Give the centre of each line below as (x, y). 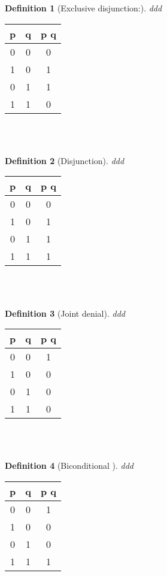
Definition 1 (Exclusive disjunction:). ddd (83, 8)
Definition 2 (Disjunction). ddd (65, 160)
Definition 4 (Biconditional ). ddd (69, 466)
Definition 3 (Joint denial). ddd (65, 313)
